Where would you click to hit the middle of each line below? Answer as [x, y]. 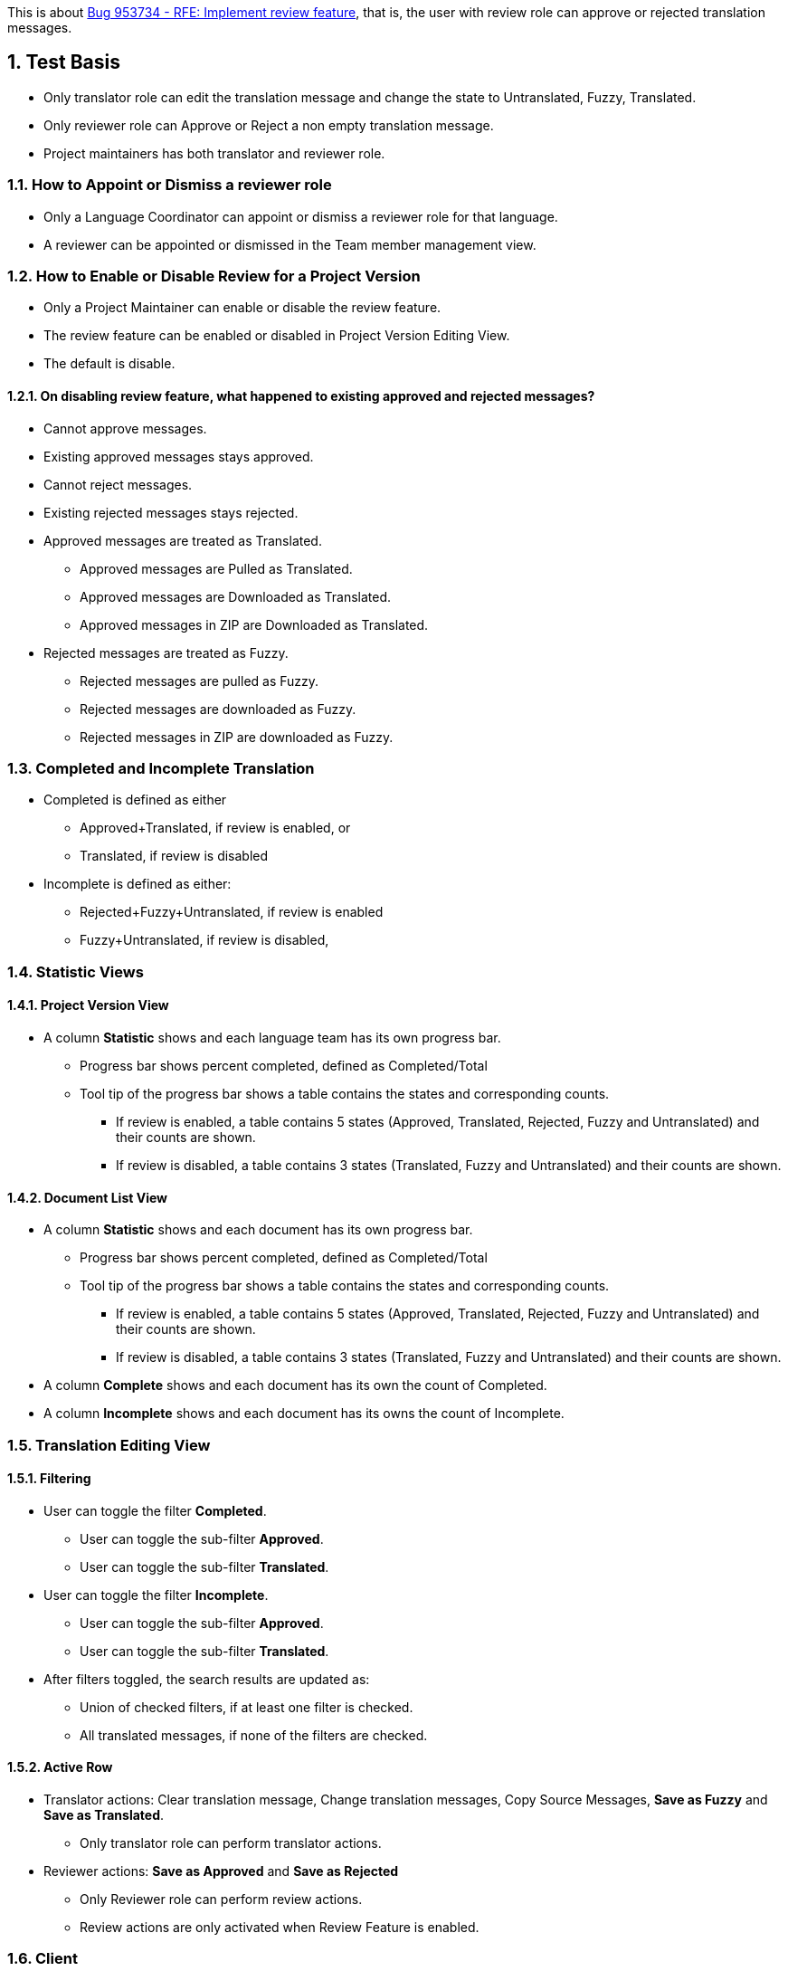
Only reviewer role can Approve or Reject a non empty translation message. [269, 125]
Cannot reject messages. [118, 484]
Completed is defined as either [135, 800]
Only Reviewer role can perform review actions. [221, 1899]
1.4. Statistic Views [76, 971]
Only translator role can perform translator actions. [231, 1842]
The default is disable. [109, 364]
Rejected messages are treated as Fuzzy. [166, 652]
